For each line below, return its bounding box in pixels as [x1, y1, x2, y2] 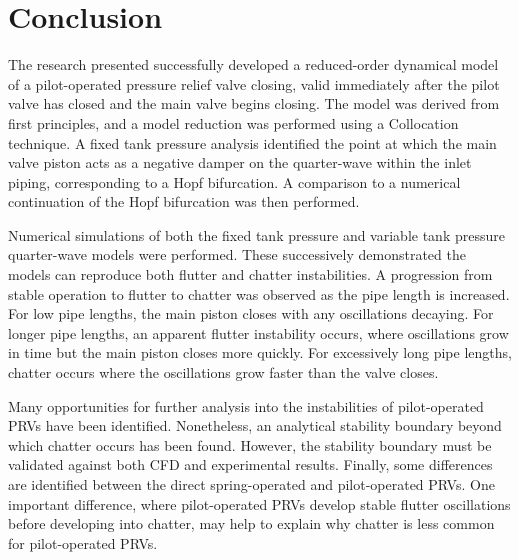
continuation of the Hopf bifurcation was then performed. [8, 191, 360, 212]
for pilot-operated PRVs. [8, 532, 158, 553]
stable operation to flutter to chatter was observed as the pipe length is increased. [8, 283, 510, 304]
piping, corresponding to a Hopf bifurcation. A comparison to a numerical [8, 171, 461, 192]
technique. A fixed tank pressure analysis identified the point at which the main [8, 132, 497, 153]
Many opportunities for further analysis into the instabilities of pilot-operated [8, 395, 484, 416]
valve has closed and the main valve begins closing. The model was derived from [8, 93, 500, 114]
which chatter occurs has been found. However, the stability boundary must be [8, 434, 492, 455]
